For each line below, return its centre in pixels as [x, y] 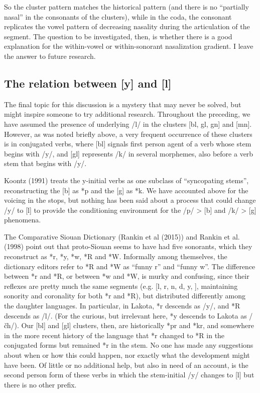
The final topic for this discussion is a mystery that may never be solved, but [123, 104]
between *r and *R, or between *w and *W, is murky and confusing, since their [127, 276]
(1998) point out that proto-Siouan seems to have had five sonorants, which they [128, 246]
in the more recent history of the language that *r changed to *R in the [114, 335]
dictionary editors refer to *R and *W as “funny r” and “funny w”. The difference [130, 266]
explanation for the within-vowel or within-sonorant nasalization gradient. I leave [129, 46]
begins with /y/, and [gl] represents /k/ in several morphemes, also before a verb [129, 153]
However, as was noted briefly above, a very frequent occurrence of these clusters [128, 134]
